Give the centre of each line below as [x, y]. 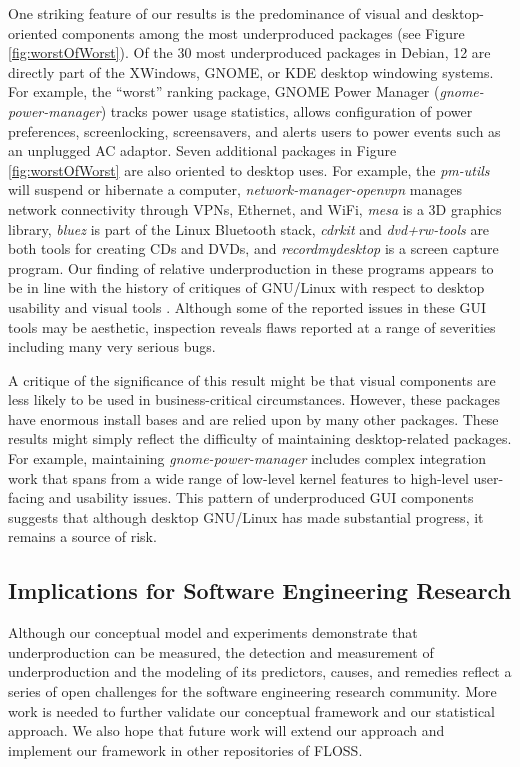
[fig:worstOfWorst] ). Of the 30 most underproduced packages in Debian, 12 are [249, 52]
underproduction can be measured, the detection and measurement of [221, 651]
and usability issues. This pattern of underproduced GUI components [261, 497]
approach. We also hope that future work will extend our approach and [226, 730]
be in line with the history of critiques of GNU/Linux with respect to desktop [246, 287]
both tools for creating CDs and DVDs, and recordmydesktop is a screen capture [253, 248]
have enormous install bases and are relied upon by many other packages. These [253, 418]
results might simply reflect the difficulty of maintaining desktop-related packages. [260, 438]
